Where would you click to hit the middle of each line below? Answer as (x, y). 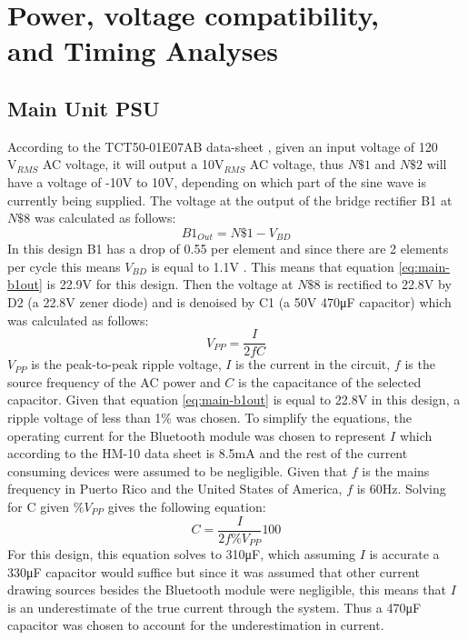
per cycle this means (64, 266)
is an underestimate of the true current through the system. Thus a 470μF (214, 607)
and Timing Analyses (143, 50)
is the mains (396, 470)
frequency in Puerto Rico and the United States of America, (175, 489)
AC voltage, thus (296, 164)
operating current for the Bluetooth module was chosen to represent (197, 435)
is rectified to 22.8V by (388, 284)
